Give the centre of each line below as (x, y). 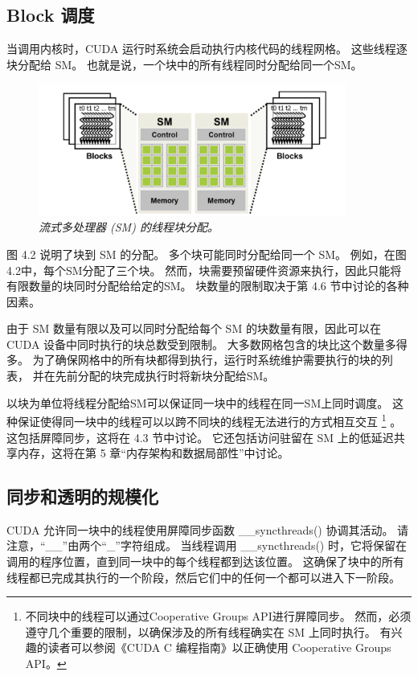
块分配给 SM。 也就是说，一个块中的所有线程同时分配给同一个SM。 (184, 64)
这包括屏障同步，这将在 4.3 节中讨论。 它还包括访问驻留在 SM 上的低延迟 (200, 437)
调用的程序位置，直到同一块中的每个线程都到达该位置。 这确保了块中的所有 (205, 561)
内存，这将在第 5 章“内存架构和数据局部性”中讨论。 (153, 453)
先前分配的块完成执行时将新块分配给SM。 (165, 376)
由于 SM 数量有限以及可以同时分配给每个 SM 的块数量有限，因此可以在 (194, 328)
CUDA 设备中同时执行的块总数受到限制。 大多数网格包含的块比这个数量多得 (207, 344)
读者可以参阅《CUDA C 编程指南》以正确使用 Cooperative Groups (219, 647)
